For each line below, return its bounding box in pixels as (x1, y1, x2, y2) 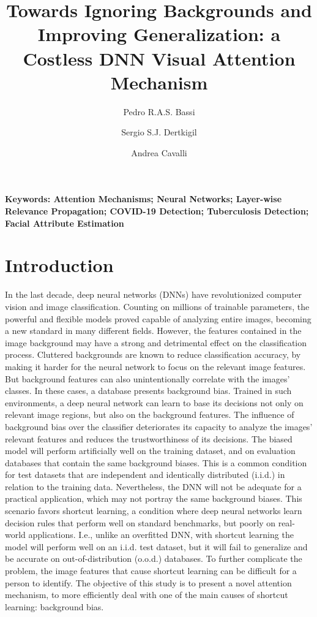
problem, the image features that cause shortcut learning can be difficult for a (5, 564, 297, 577)
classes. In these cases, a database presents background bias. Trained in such (5, 384, 292, 397)
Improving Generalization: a (37, 21, 281, 47)
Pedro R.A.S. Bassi (123, 105, 195, 118)
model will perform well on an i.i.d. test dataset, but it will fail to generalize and (5, 540, 308, 553)
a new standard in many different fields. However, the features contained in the (5, 324, 302, 337)
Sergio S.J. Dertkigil (121, 126, 197, 138)
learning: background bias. (5, 600, 104, 613)
